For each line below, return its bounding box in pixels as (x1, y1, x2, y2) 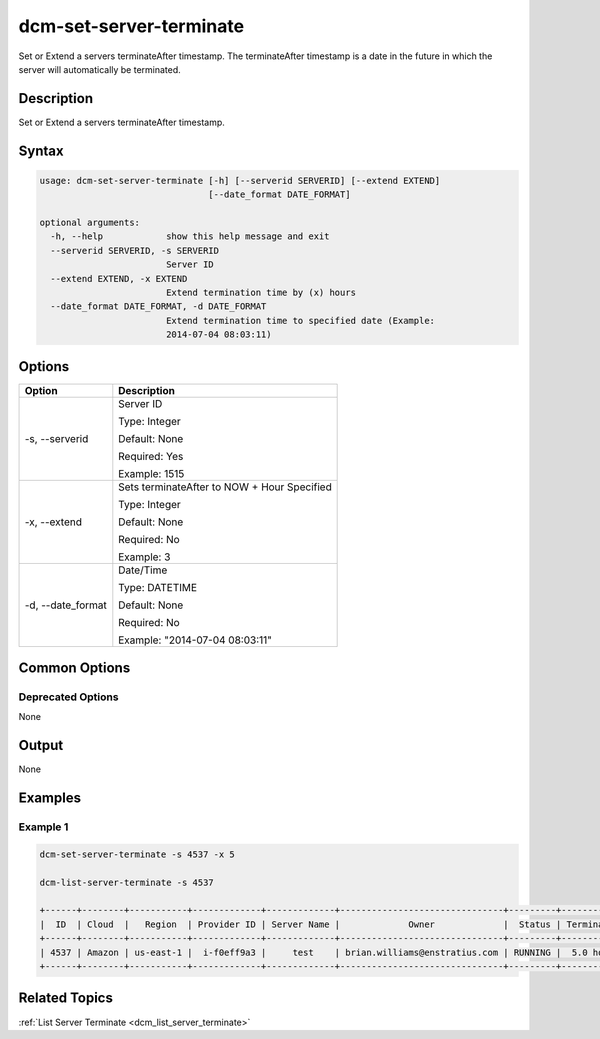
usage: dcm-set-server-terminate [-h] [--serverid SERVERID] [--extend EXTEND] (39, 175, 441, 186)
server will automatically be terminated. (18, 63, 182, 75)
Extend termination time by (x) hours (165, 286, 357, 298)
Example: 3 (118, 550, 171, 564)
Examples (18, 790, 82, 807)
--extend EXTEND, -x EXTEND (50, 273, 188, 284)
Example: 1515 (118, 466, 185, 480)
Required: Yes (118, 449, 184, 463)
